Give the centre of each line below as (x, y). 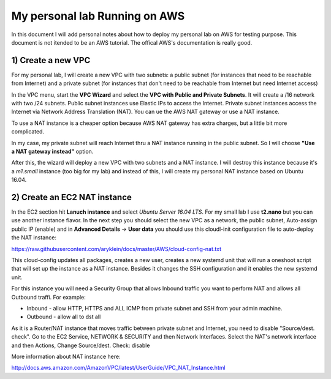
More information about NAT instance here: (66, 356)
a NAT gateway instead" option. (52, 151)
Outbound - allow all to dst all (64, 317)
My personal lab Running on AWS (98, 16)
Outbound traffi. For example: (48, 297)
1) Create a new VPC (51, 60)
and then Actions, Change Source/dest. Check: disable (81, 345)
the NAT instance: (34, 238)
